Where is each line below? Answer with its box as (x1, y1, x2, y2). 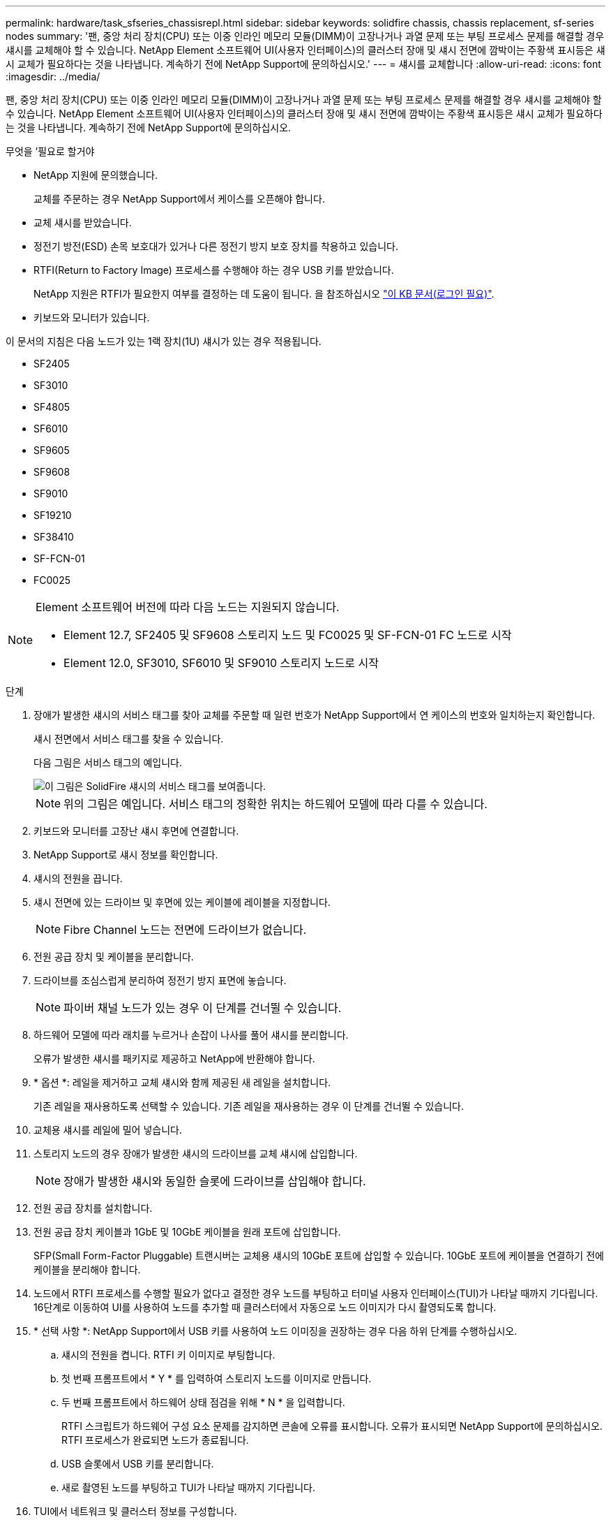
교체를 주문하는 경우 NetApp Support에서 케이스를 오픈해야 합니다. (33, 193, 325, 205)
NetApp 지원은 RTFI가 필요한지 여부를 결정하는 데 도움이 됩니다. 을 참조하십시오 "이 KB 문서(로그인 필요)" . (33, 288, 495, 300)
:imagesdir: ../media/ (6, 71, 100, 82)
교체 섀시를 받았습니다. (33, 217, 132, 228)
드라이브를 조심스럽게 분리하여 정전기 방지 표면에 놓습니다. (33, 974, 287, 986)
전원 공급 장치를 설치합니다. (33, 1202, 153, 1214)
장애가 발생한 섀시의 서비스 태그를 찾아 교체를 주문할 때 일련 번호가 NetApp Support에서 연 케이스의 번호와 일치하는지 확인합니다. (33, 709, 596, 721)
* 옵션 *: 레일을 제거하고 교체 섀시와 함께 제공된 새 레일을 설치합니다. (33, 1076, 331, 1088)
